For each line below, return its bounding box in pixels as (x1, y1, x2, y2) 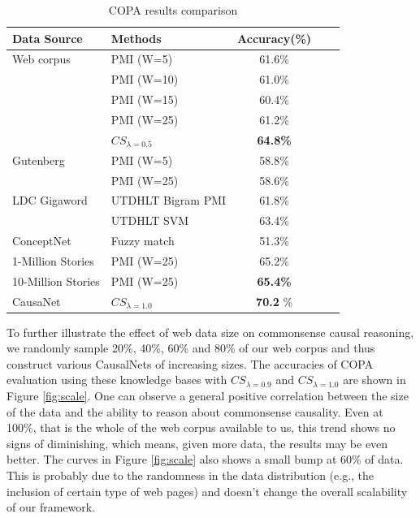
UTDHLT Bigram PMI (110, 192, 227, 209)
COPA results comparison (108, 2, 238, 18)
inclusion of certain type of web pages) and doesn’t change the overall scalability (6, 482, 408, 499)
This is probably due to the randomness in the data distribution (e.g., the (6, 467, 375, 483)
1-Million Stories (12, 252, 94, 269)
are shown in (343, 371, 406, 388)
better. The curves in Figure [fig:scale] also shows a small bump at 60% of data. (6, 451, 404, 468)
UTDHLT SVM (110, 212, 189, 229)
